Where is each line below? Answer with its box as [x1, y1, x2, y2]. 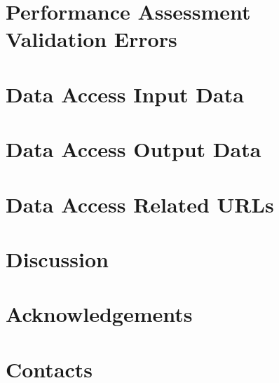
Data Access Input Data [6, 79, 244, 108]
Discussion [6, 244, 109, 273]
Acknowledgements [6, 300, 193, 328]
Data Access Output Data [6, 135, 261, 163]
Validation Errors [6, 25, 177, 53]
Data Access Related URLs [6, 189, 274, 218]
